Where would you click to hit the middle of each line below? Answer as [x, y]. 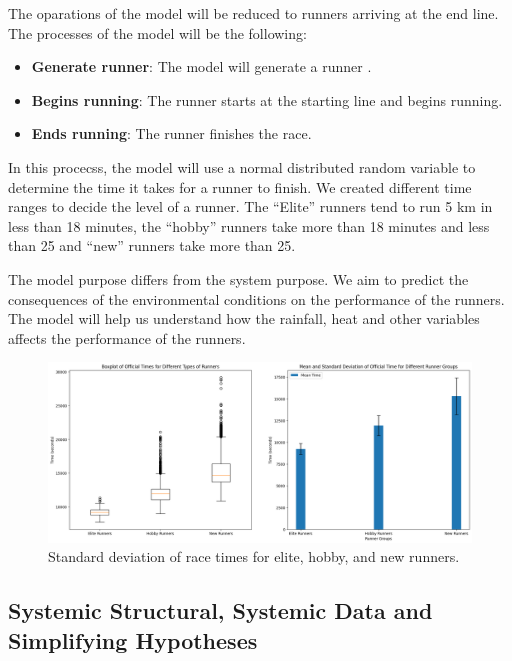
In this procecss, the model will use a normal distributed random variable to [242, 166]
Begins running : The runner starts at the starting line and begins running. [267, 99]
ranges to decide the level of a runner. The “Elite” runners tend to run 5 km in [250, 206]
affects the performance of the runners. [127, 337]
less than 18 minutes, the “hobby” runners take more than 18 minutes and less [249, 225]
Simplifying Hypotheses [133, 639]
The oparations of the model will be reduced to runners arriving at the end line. [253, 13]
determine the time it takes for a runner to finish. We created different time [240, 186]
